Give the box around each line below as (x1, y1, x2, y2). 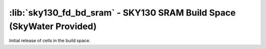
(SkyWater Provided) (9, 21, 97, 32)
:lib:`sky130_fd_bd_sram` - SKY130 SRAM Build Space (9, 7, 236, 18)
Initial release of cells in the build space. (9, 38, 91, 44)
